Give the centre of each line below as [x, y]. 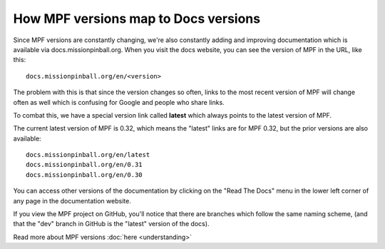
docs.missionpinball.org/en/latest [88, 155]
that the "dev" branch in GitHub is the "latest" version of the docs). [111, 224]
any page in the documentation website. [72, 200]
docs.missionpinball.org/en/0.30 [84, 174]
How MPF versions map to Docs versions [137, 19]
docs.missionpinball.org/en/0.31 [84, 165]
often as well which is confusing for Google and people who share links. [119, 102]
